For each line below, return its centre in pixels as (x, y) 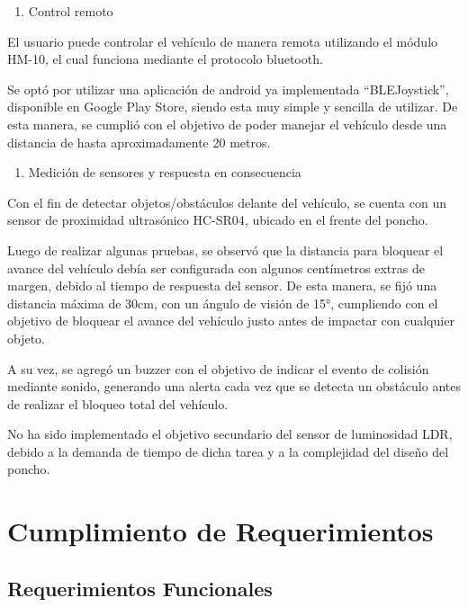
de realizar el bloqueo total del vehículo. (118, 403)
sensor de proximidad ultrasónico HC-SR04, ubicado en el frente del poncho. (218, 220)
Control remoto (71, 11)
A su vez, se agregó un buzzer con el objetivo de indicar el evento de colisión (218, 368)
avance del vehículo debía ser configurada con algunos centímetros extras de (216, 268)
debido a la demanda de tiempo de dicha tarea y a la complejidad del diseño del (228, 451)
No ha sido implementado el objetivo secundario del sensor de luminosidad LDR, (230, 434)
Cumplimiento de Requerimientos (220, 531)
